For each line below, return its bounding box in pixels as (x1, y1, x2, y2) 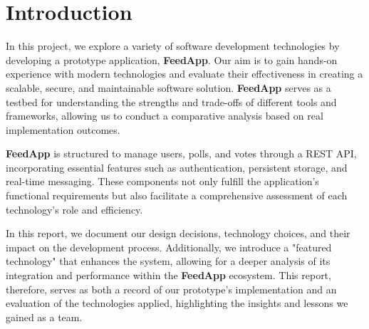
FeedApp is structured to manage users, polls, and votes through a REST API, (6, 146, 357, 161)
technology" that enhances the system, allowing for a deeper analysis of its (6, 254, 331, 268)
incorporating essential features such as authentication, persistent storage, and (6, 160, 348, 174)
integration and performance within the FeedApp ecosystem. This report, (6, 268, 331, 283)
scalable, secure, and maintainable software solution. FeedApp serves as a (6, 80, 331, 95)
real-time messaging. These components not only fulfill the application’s (6, 174, 319, 189)
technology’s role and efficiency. (6, 202, 143, 216)
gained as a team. (6, 309, 83, 324)
